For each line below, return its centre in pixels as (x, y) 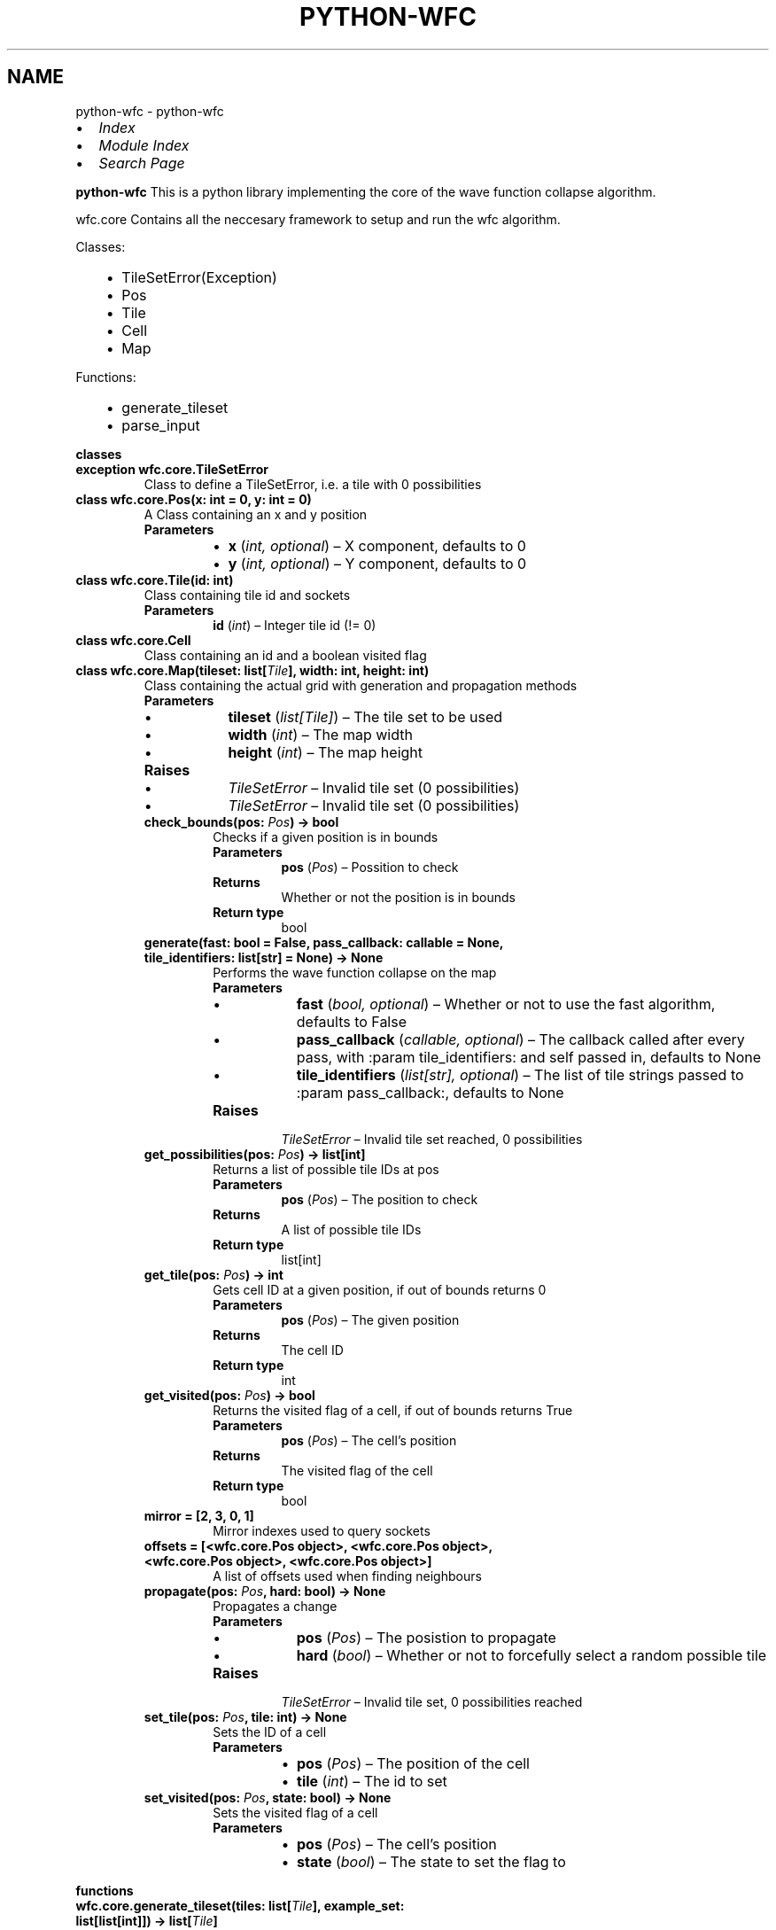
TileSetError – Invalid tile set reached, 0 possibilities (432, 1139)
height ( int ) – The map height (326, 752)
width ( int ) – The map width (320, 734)
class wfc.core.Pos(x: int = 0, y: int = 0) (194, 499)
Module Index (144, 145)
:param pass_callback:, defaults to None (430, 1092)
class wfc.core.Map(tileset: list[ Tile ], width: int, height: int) (252, 670)
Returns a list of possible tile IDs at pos (326, 1169)
